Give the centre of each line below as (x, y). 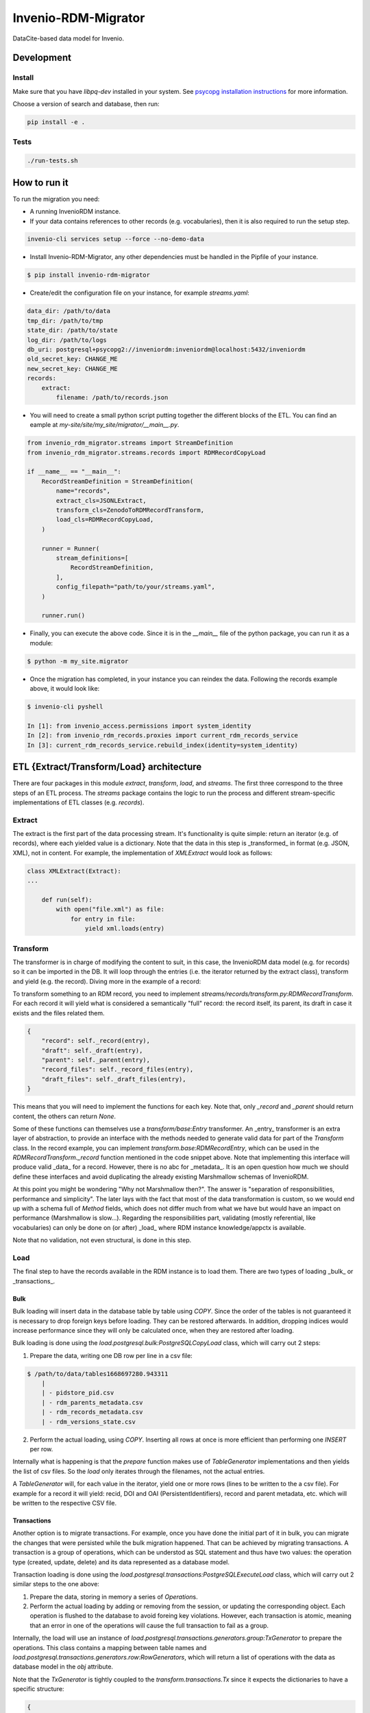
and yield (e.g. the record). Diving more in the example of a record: (107, 981)
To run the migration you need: (56, 199)
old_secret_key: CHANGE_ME (72, 359)
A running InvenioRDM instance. (75, 212)
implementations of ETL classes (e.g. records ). (78, 802)
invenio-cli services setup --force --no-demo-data (116, 239)
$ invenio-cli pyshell (65, 707)
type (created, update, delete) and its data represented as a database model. (121, 1562)
